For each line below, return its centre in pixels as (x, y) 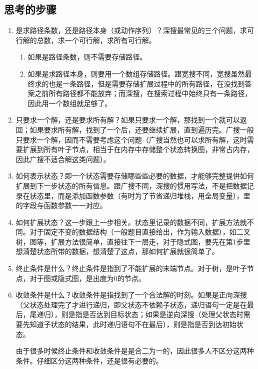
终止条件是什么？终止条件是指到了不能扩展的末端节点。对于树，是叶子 (131, 268)
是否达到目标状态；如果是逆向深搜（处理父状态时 (163, 314)
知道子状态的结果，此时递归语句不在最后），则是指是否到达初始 (133, 324)
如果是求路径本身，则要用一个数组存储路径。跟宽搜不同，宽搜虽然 (136, 73)
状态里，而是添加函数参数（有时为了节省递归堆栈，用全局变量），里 (140, 195)
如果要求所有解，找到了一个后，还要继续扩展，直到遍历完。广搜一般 (142, 129)
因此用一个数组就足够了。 (70, 103)
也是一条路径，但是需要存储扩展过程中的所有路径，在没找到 (147, 83)
